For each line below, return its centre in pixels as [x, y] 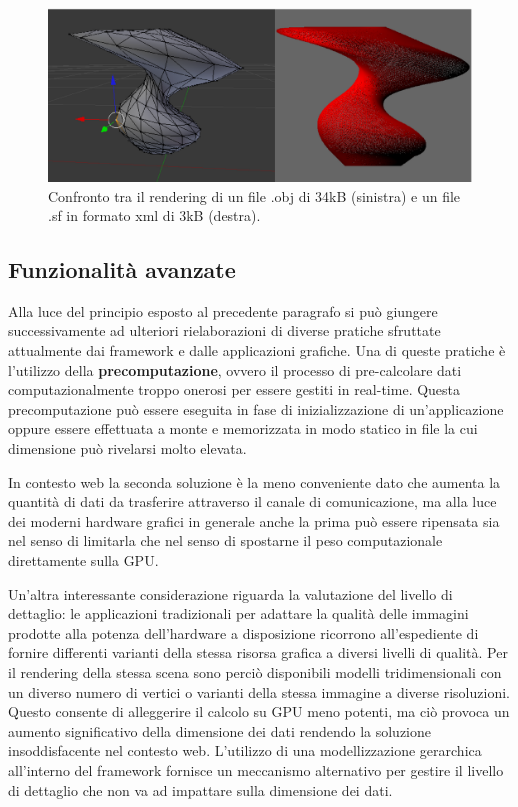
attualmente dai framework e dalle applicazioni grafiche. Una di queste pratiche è [257, 350]
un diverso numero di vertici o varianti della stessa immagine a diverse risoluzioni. [259, 691]
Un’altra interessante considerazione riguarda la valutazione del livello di [230, 593]
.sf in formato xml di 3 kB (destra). [154, 215]
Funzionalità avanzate [122, 269]
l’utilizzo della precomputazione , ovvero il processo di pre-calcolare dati [235, 369]
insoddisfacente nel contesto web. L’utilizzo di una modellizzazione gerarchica [245, 750]
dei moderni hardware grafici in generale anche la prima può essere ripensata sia [254, 520]
